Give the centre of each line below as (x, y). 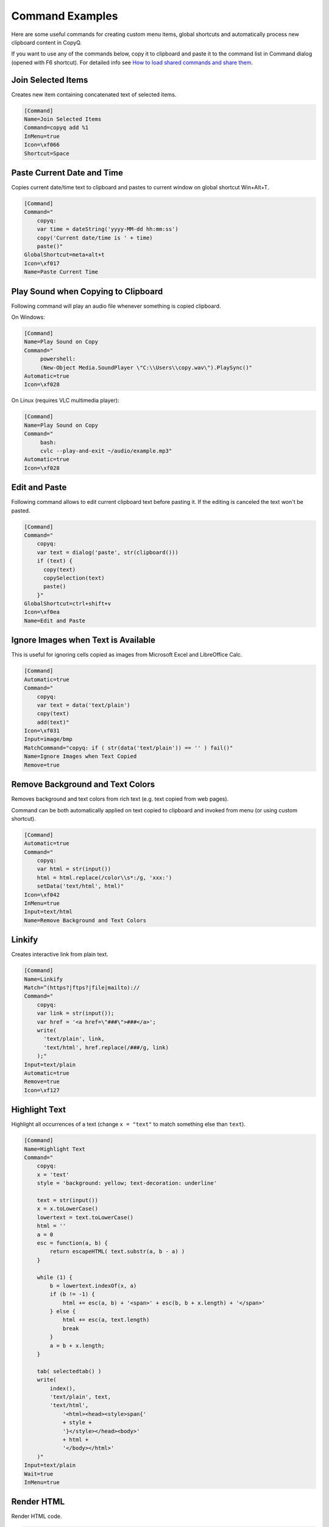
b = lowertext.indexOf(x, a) (93, 1285)
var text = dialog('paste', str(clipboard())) (108, 552)
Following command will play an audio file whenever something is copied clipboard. (116, 306)
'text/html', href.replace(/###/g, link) (106, 1047)
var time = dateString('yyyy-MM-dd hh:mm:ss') (108, 229)
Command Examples (65, 16)
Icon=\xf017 (42, 263)
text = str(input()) (68, 1200)
